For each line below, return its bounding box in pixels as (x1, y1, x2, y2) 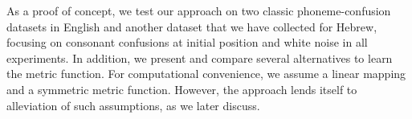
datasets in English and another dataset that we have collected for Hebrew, (6, 18, 377, 35)
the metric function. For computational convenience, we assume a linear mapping (6, 65, 406, 82)
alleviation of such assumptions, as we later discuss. (6, 96, 260, 113)
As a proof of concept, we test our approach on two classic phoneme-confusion (6, 2, 391, 18)
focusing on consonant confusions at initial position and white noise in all (6, 34, 368, 51)
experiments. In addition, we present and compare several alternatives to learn (6, 49, 393, 66)
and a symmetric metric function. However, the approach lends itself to (6, 80, 357, 97)
